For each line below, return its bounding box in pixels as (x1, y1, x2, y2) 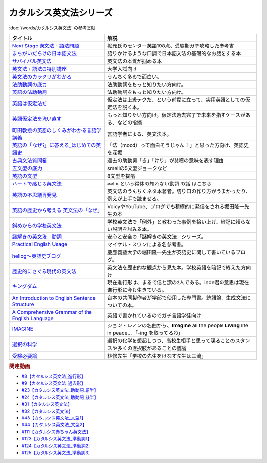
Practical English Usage (12, 240, 68, 247)
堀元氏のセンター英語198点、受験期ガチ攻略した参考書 (107, 42, 234, 49)
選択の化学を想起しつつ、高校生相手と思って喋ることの (107, 337, 235, 344)
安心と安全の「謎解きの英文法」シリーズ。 (107, 233, 206, 240)
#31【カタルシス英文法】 (21, 401, 73, 407)
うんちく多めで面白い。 (107, 73, 162, 80)
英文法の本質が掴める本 (107, 57, 162, 64)
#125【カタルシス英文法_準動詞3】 (21, 449, 92, 455)
